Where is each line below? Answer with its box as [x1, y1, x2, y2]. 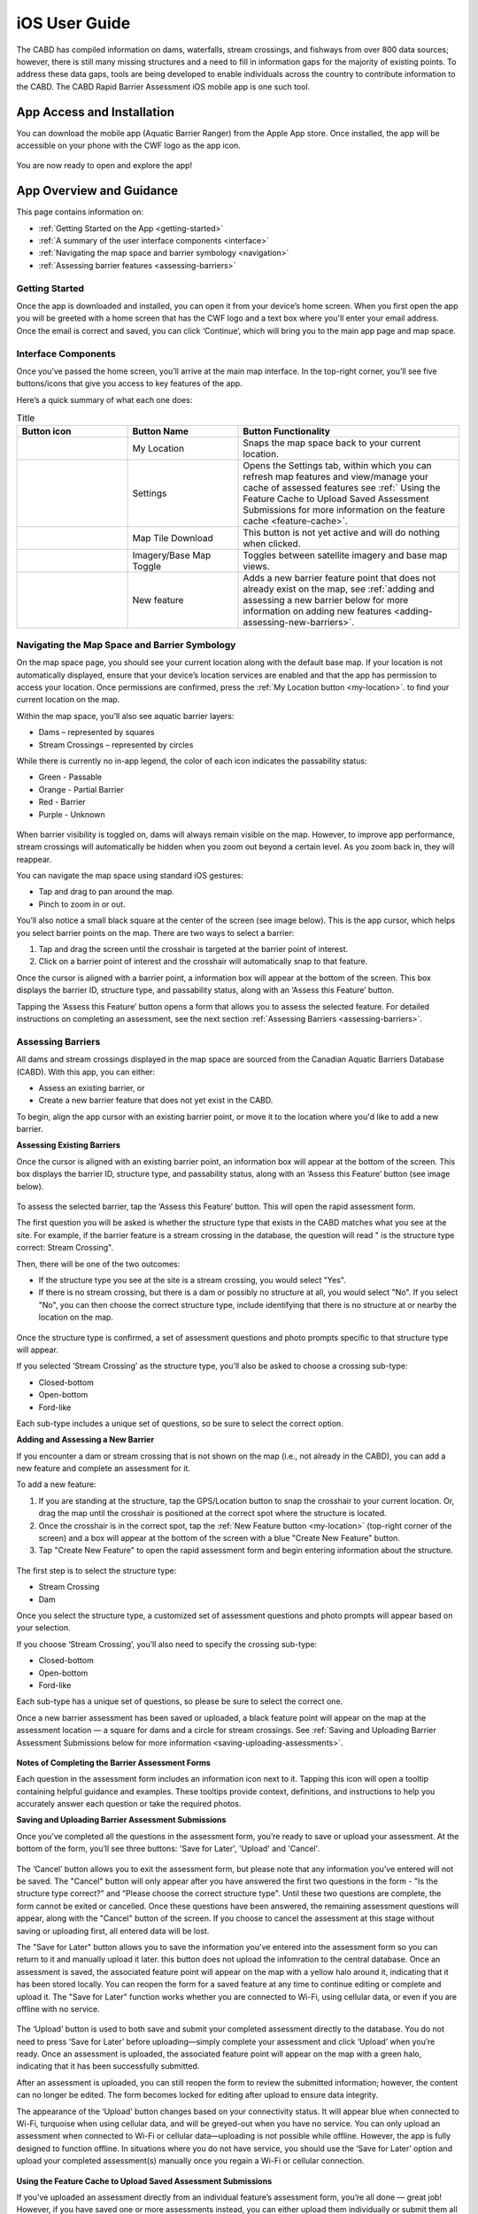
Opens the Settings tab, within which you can [243, 460, 432, 472]
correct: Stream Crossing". [16, 1242, 114, 1253]
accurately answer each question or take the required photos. [16, 1799, 242, 1809]
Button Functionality [243, 425, 331, 437]
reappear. [16, 854, 52, 864]
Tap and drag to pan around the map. [38, 886, 174, 897]
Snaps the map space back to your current [243, 437, 421, 449]
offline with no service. [16, 2003, 101, 2014]
